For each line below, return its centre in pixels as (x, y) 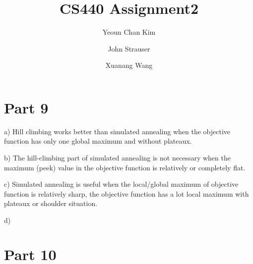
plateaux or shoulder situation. (51, 203)
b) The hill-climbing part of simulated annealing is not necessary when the (117, 158)
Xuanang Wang (129, 65)
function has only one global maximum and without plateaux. (98, 141)
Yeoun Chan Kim (129, 32)
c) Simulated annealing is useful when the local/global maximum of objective (121, 184)
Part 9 (26, 107)
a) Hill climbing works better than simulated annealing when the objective (117, 131)
